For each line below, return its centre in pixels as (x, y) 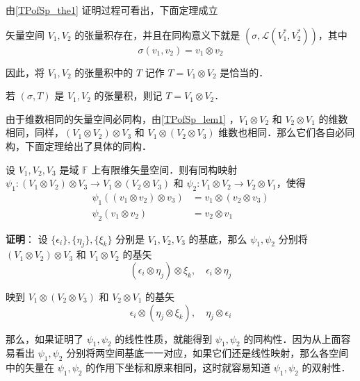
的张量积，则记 (128, 95)
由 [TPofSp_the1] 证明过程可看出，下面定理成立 (112, 10)
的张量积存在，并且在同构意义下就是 (157, 34)
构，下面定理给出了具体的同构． (79, 145)
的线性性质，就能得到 (164, 338)
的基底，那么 (218, 238)
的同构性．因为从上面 (292, 338)
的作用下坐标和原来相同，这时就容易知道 (178, 367)
